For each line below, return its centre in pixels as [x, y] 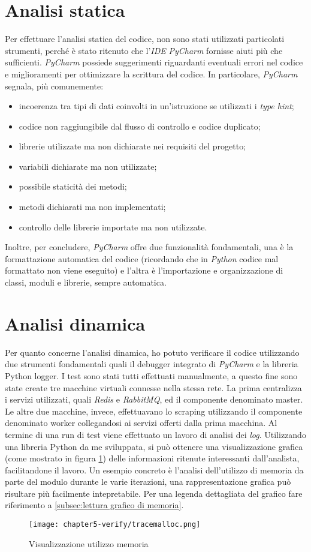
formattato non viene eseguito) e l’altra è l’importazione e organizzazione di [144, 270]
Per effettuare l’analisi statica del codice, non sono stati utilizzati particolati [145, 39]
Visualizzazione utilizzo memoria [89, 543]
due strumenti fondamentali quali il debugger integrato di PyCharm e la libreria [152, 364]
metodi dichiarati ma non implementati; [92, 207]
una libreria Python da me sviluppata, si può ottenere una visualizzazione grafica [154, 446]
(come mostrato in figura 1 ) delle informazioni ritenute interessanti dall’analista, [152, 458]
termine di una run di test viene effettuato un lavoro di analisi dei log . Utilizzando [155, 434]
